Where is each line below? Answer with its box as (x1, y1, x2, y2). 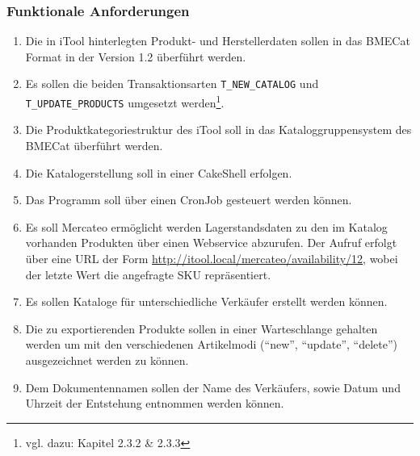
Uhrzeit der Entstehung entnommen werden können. (25, 395, 284, 412)
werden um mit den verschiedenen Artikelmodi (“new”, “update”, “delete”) (25, 336, 398, 353)
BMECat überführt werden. (25, 136, 163, 153)
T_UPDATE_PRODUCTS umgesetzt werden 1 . (25, 92, 225, 111)
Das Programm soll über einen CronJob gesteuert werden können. (25, 191, 352, 208)
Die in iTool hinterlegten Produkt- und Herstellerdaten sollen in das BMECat (25, 32, 410, 49)
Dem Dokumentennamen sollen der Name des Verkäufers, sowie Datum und (25, 379, 401, 395)
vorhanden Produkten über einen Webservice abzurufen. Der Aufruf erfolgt (25, 234, 397, 251)
